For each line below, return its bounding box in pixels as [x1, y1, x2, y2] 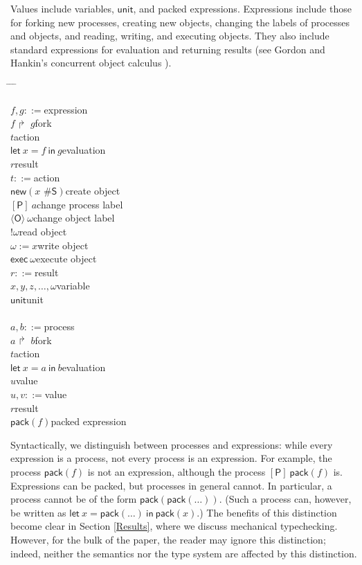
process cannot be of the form [10, 492, 137, 506]
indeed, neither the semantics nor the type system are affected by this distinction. [10, 546, 357, 560]
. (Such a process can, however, [219, 492, 352, 506]
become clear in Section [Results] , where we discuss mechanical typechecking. [10, 519, 338, 533]
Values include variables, [10, 1, 114, 15]
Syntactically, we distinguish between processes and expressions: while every [10, 437, 333, 451]
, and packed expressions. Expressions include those [133, 1, 352, 15]
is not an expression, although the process [87, 465, 266, 478]
